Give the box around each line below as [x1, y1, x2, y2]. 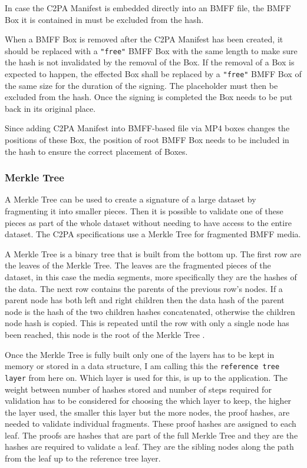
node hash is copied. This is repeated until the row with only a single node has [5, 317, 289, 329]
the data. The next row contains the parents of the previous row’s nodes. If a [5, 282, 283, 294]
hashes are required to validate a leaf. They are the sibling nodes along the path [5, 440, 294, 453]
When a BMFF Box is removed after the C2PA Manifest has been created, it [5, 33, 283, 45]
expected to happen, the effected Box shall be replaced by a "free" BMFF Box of [5, 68, 302, 80]
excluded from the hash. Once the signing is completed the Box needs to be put [5, 91, 293, 103]
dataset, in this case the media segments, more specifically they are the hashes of [5, 271, 297, 283]
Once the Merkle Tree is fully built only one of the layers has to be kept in [5, 348, 275, 360]
